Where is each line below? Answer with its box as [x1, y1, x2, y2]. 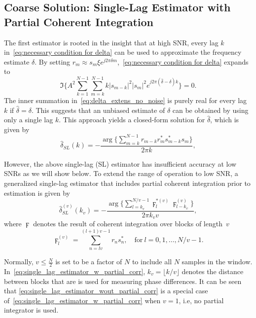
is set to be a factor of [55, 256, 122, 267]
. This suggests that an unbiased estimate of [31, 105, 165, 115]
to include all [132, 256, 172, 267]
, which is [210, 114, 239, 125]
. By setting [35, 56, 71, 67]
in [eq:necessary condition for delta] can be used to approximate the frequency [4, 47, 242, 57]
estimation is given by [4, 187, 70, 198]
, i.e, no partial [179, 295, 224, 305]
